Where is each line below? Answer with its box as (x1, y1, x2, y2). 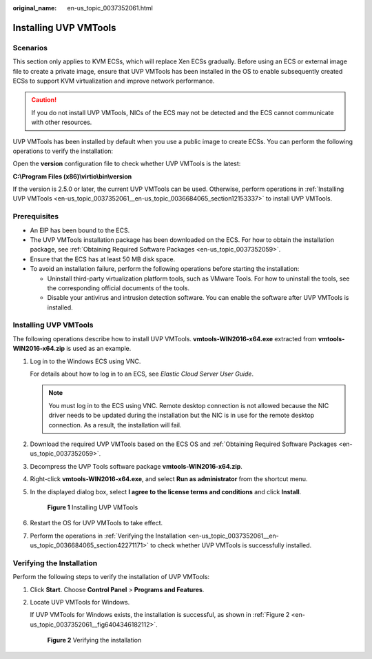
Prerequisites (12, 212, 59, 221)
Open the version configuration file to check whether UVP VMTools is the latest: (12, 159, 241, 168)
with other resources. (31, 118, 92, 127)
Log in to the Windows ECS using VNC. (30, 357, 141, 365)
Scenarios (12, 43, 48, 52)
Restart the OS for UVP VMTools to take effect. (30, 519, 163, 527)
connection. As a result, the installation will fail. (48, 420, 182, 429)
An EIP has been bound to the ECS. (30, 226, 130, 234)
